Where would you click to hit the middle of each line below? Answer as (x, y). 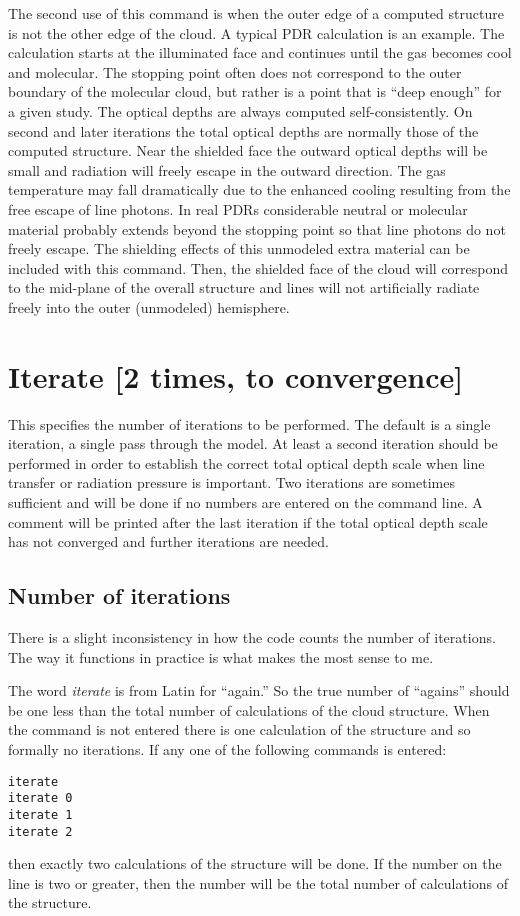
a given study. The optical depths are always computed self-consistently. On (240, 110)
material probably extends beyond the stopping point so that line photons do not (257, 228)
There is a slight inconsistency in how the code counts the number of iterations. (252, 636)
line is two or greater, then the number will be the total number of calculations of (258, 882)
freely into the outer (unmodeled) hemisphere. (149, 306)
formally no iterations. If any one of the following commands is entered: (227, 748)
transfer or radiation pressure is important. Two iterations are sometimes (231, 482)
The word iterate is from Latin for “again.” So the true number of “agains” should (259, 690)
